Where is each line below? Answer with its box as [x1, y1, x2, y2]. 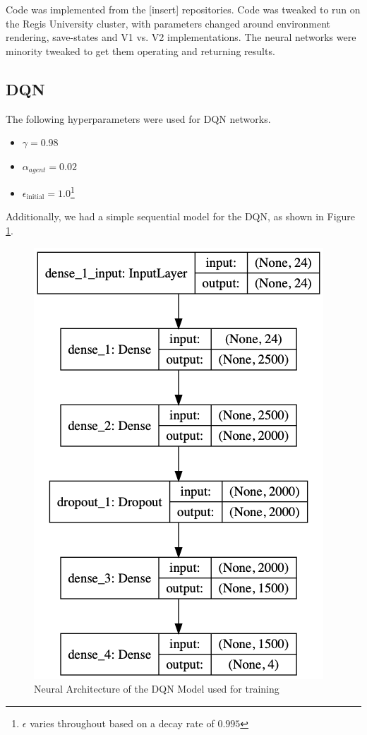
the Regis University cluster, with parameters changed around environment [6, 16, 331, 30]
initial [26, 193, 44, 201]
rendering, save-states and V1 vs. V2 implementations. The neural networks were [6, 30, 356, 44]
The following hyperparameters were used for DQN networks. [6, 111, 271, 126]
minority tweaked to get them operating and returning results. [6, 43, 275, 58]
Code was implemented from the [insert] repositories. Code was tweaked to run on [6, 2, 361, 16]
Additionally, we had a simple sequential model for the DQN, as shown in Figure [6, 209, 356, 224]
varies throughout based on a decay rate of [30, 715, 215, 730]
